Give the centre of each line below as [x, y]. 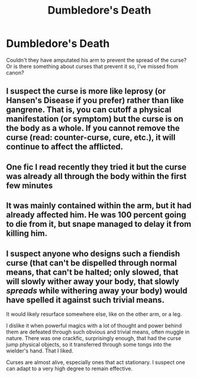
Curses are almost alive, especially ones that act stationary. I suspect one [96, 362]
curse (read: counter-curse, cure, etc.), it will [91, 138]
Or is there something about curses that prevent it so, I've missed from [92, 66]
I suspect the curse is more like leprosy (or [86, 92]
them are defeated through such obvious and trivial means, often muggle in [98, 332]
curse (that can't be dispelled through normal [92, 263]
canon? [15, 72]
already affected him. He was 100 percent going [96, 215]
